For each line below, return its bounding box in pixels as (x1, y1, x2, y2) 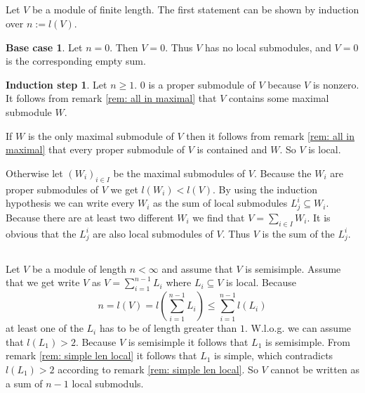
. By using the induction (213, 181, 317, 196)
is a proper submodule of (148, 77, 255, 91)
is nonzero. (312, 77, 359, 91)
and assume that (161, 261, 233, 276)
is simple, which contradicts (214, 348, 333, 363)
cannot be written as (270, 361, 359, 376)
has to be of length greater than (99, 321, 237, 335)
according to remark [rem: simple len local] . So (58, 361, 258, 376)
